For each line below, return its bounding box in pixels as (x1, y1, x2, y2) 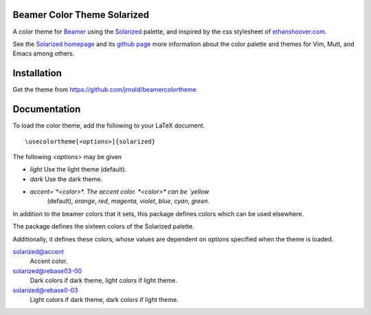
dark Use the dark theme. (30, 175, 103, 183)
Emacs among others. (12, 49, 75, 58)
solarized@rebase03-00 (12, 266, 82, 275)
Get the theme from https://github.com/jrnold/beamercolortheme (12, 86, 197, 94)
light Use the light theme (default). (30, 165, 127, 174)
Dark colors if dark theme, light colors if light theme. (30, 277, 178, 285)
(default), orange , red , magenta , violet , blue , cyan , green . (47, 197, 210, 205)
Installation (12, 67, 62, 79)
